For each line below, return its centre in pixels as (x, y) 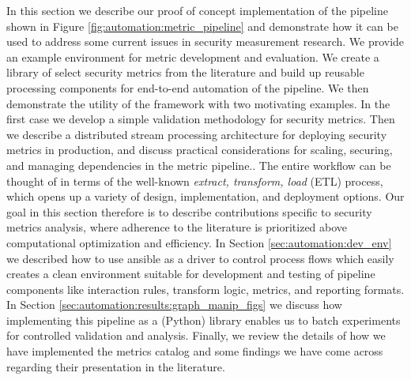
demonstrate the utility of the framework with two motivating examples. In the (198, 103)
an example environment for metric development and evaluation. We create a (193, 56)
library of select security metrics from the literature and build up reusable (185, 72)
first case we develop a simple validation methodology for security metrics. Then (201, 119)
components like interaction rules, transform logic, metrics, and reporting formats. (205, 289)
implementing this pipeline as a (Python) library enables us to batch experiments (204, 320)
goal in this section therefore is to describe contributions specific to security (189, 211)
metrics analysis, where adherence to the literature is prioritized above (177, 227)
